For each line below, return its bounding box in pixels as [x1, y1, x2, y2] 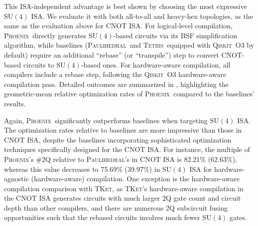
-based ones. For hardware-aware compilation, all [81, 59, 231, 70]
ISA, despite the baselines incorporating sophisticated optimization [27, 134, 232, 145]
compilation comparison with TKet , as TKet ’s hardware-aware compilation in [4, 183, 244, 193]
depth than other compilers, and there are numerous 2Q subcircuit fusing [4, 202, 228, 213]
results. [4, 98, 26, 108]
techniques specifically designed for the [4, 144, 123, 154]
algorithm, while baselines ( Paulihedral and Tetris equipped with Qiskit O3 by [4, 40, 255, 50]
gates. [229, 212, 247, 223]
